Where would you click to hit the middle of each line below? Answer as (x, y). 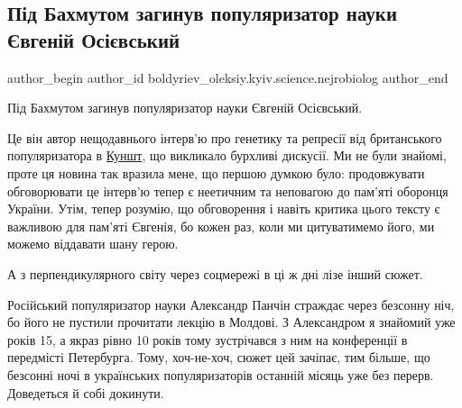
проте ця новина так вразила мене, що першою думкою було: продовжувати (216, 172)
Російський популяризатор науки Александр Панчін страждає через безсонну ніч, (231, 304)
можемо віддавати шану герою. (93, 244)
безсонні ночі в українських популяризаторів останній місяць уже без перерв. (221, 374)
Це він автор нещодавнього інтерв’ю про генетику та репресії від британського (225, 137)
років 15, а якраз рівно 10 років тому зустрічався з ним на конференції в (208, 339)
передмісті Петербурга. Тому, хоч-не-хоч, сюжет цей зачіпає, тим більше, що (219, 357)
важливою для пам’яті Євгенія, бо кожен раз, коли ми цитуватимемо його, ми (221, 226)
